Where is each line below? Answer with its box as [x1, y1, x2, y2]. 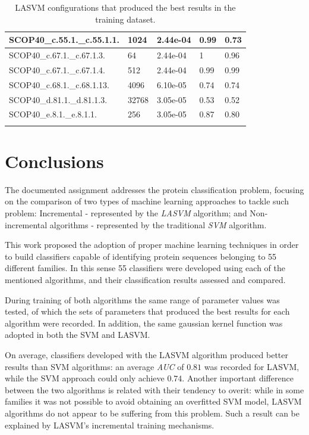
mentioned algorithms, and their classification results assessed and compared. [5, 274, 286, 286]
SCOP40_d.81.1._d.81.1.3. [9, 93, 108, 105]
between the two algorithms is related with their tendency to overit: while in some [5, 383, 304, 396]
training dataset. [95, 13, 156, 25]
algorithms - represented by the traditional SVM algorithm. [49, 218, 267, 231]
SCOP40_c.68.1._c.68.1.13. [9, 78, 109, 91]
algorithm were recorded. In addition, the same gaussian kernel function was [5, 316, 283, 329]
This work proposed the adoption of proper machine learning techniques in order [5, 238, 299, 251]
